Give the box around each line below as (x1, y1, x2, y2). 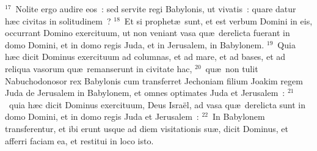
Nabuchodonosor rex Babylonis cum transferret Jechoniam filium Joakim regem (5, 74, 303, 87)
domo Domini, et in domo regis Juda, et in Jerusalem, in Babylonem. (5, 38, 264, 51)
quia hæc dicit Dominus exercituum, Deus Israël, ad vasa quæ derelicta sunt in (9, 98, 306, 111)
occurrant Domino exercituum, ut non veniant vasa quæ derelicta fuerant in (5, 26, 290, 39)
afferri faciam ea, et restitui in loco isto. (5, 134, 154, 147)
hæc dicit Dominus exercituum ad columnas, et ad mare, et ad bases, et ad (5, 50, 286, 63)
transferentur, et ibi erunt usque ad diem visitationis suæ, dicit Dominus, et (5, 122, 289, 134)
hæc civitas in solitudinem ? (5, 14, 111, 27)
